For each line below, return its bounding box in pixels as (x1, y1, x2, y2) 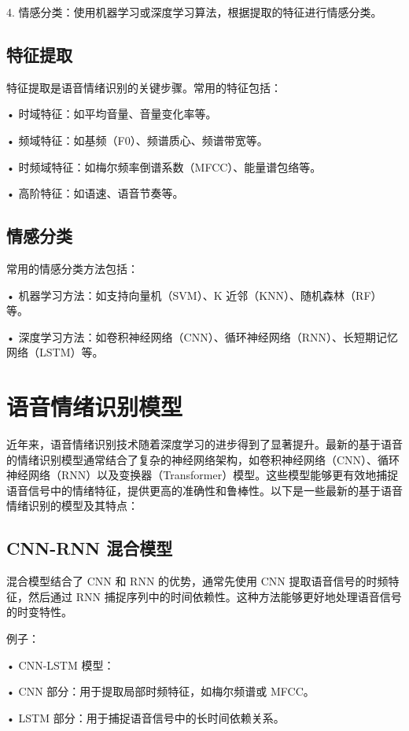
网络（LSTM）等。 (6, 344, 104, 360)
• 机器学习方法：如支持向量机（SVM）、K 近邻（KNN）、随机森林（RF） (6, 286, 382, 303)
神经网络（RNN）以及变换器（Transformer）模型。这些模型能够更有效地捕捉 (6, 467, 399, 483)
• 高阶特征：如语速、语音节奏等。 (6, 185, 184, 201)
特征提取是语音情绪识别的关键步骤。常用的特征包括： (6, 79, 282, 95)
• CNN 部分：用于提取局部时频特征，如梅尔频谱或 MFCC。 (6, 683, 315, 700)
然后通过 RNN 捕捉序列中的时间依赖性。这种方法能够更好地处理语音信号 (28, 588, 402, 604)
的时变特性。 (6, 604, 72, 620)
